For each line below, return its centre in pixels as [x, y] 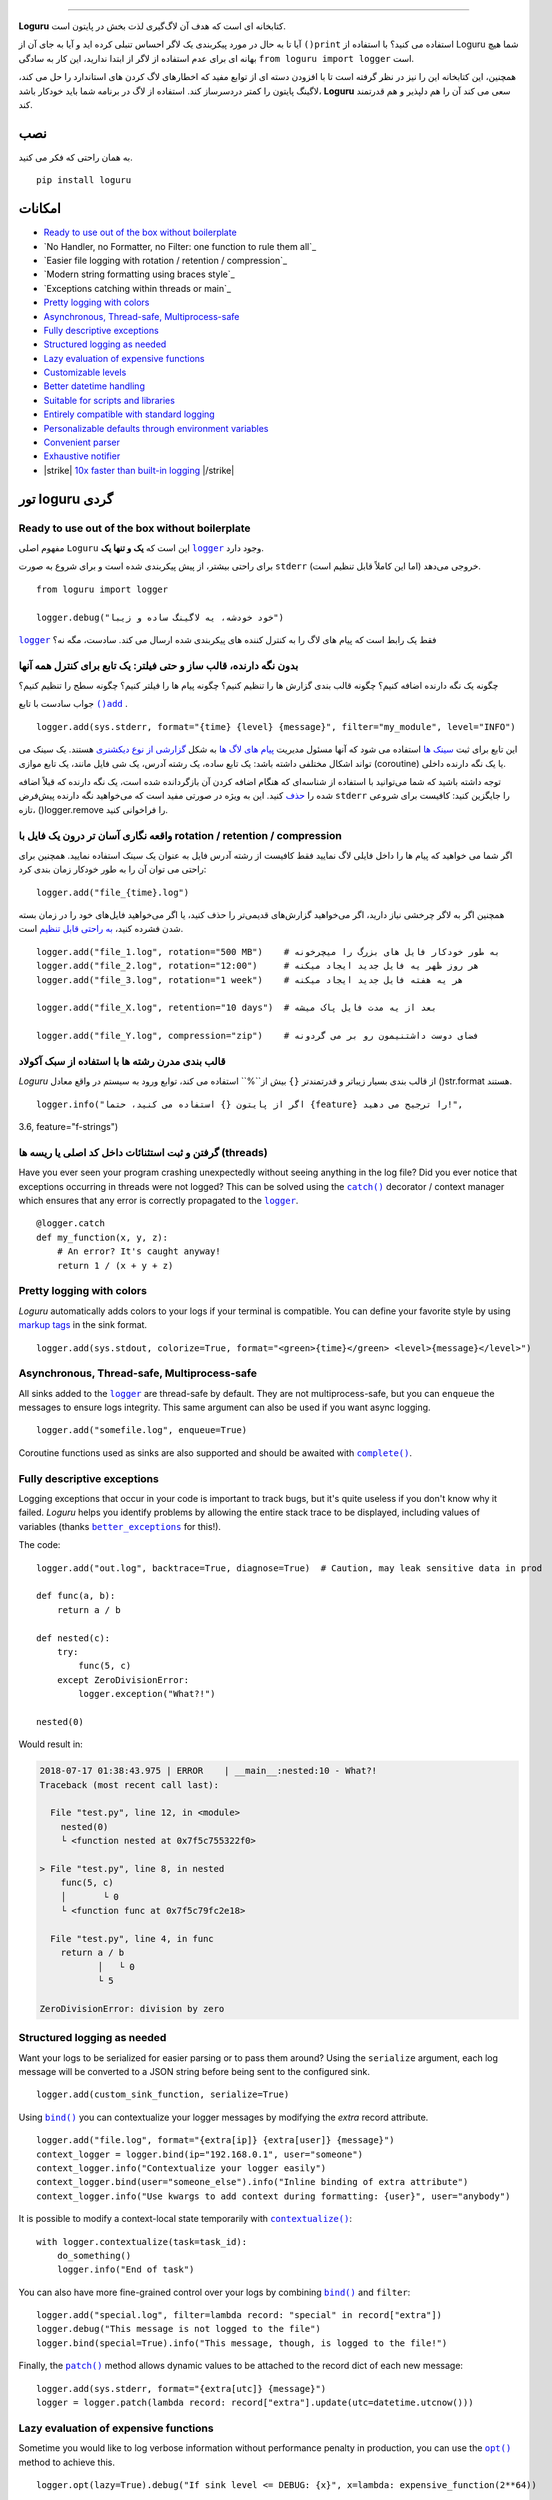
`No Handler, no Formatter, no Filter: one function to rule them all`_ [180, 246]
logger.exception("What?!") [147, 1694]
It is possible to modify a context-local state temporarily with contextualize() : [185, 2219]
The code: [39, 1545]
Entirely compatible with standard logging [129, 414]
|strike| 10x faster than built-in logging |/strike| [139, 470]
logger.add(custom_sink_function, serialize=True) [163, 2094]
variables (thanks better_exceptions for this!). [120, 1526]
